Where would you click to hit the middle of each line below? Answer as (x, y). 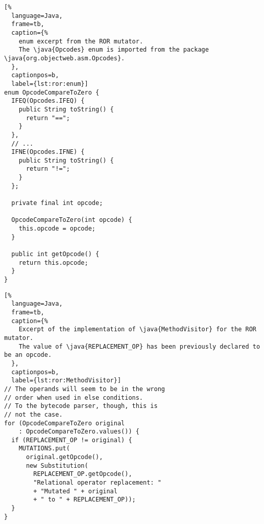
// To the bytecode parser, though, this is (81, 406)
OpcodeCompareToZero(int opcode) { (72, 220)
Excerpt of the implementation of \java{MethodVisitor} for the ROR (137, 329)
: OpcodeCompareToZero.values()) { (79, 432)
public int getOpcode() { (55, 254)
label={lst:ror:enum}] (50, 84)
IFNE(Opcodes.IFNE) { (48, 152)
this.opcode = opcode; (57, 229)
